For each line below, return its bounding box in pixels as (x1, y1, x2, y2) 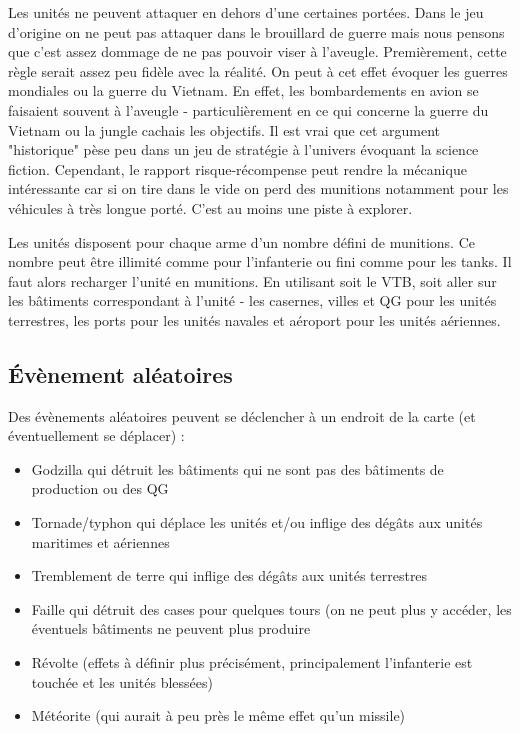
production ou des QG (31, 478, 169, 499)
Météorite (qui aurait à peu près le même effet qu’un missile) (31, 705, 406, 726)
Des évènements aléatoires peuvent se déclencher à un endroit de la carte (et (8, 405, 476, 426)
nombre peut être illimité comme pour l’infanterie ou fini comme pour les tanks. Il (8, 251, 512, 272)
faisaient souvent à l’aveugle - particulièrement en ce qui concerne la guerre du (8, 99, 489, 120)
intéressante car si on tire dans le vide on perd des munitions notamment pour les (8, 178, 509, 199)
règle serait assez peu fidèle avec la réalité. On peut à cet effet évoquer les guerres (8, 60, 508, 81)
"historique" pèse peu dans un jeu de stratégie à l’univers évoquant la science (8, 139, 479, 160)
